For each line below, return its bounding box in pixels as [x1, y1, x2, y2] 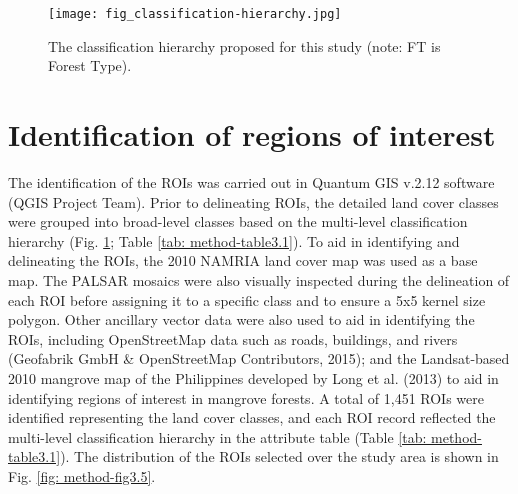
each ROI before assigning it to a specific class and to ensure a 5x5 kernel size [8, 289, 486, 310]
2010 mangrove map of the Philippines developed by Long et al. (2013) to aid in [8, 367, 499, 388]
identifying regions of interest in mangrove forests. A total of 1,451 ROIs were [8, 387, 484, 408]
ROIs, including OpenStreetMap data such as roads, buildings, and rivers [8, 328, 458, 349]
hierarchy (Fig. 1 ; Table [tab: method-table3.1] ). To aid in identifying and [8, 230, 460, 251]
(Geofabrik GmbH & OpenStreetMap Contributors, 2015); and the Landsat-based [8, 348, 510, 369]
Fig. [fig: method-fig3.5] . [8, 465, 156, 486]
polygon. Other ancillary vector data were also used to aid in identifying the [8, 309, 475, 330]
